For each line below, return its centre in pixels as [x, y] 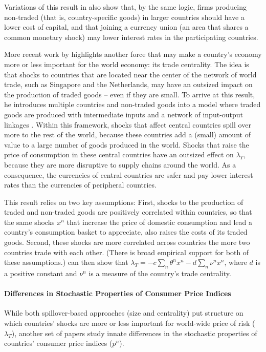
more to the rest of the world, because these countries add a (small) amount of [127, 134]
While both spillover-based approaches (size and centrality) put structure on [124, 313]
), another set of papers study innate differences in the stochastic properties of [134, 333]
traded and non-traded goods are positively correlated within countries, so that [128, 212]
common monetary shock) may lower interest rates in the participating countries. [131, 37]
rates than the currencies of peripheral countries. [80, 185]
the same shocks [29, 222]
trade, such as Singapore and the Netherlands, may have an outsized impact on [128, 84]
